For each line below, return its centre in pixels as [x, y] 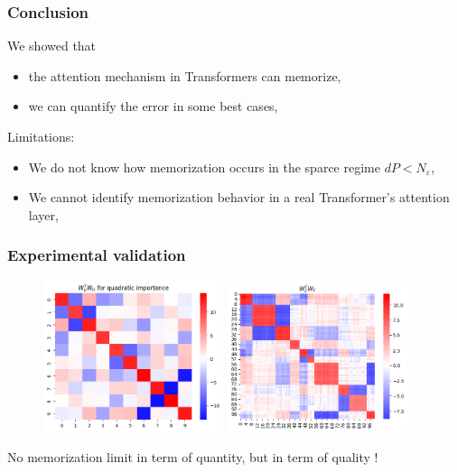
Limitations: [41, 136]
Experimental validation [97, 255]
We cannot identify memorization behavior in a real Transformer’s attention [239, 197]
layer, [43, 214]
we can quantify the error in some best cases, [153, 106]
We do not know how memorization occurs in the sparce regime [204, 167]
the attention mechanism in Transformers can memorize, [185, 75]
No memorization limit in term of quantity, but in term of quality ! [193, 456]
